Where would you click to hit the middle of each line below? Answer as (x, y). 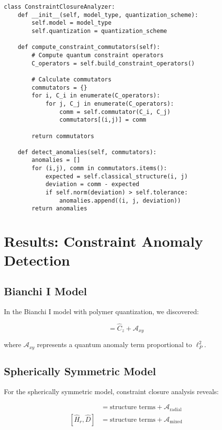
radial (176, 409)
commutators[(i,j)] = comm (103, 120)
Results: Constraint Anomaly (103, 241)
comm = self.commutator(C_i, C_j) (115, 112)
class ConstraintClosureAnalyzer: (60, 7)
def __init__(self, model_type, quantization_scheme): (108, 15)
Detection (37, 260)
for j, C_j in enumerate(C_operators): (110, 104)
